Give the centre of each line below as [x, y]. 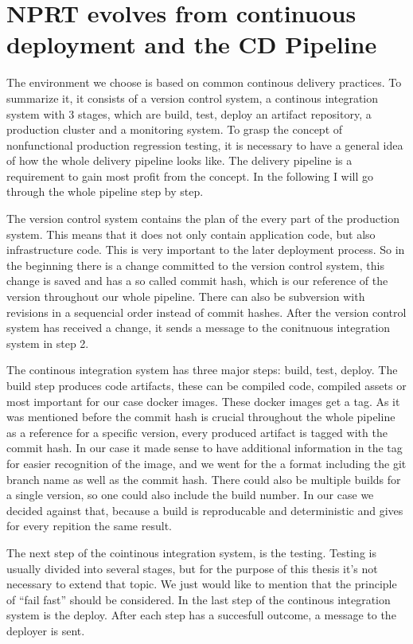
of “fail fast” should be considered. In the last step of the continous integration [199, 599]
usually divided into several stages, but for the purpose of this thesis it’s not [192, 568]
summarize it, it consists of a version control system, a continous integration [193, 98]
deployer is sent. [46, 630]
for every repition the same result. [89, 526]
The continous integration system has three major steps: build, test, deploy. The [202, 370]
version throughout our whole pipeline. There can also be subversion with [186, 297]
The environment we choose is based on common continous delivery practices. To [204, 82]
